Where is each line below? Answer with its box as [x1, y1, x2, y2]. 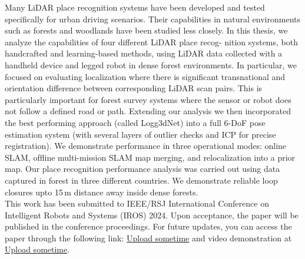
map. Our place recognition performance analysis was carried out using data [5, 162, 280, 175]
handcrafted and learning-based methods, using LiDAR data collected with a [5, 47, 283, 59]
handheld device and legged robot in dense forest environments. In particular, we [5, 58, 297, 71]
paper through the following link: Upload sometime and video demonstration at [5, 231, 292, 244]
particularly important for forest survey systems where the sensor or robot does [5, 93, 291, 105]
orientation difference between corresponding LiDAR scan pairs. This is [5, 82, 263, 94]
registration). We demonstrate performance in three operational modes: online [5, 140, 287, 152]
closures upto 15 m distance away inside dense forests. [5, 185, 198, 198]
